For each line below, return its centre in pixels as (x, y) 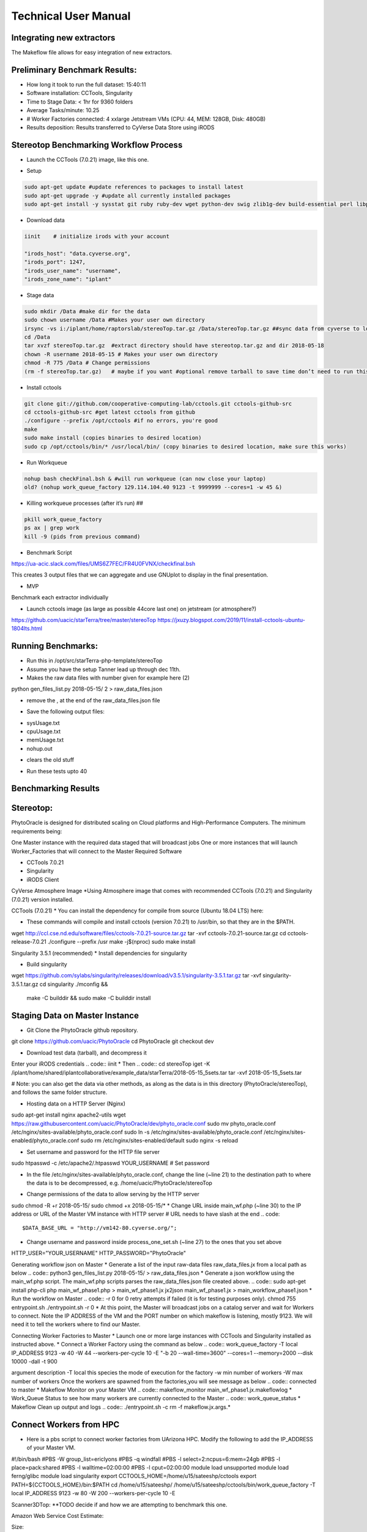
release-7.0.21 (29, 942)
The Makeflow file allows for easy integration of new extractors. (92, 53)
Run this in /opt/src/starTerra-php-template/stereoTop (95, 661)
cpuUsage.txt (44, 731)
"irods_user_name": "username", (73, 271)
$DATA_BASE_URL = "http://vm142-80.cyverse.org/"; (100, 1228)
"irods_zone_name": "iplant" (68, 279)
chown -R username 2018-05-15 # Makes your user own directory (121, 354)
